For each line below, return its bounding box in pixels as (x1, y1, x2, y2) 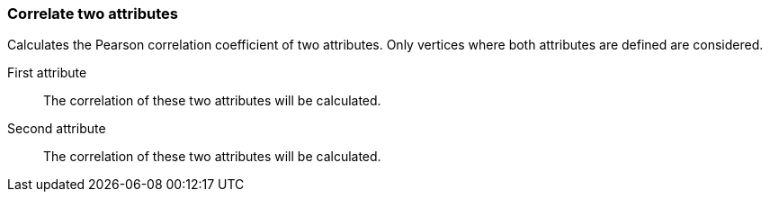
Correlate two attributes (7, 5, 178, 23)
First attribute (7, 65, 87, 81)
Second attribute (7, 121, 106, 137)
